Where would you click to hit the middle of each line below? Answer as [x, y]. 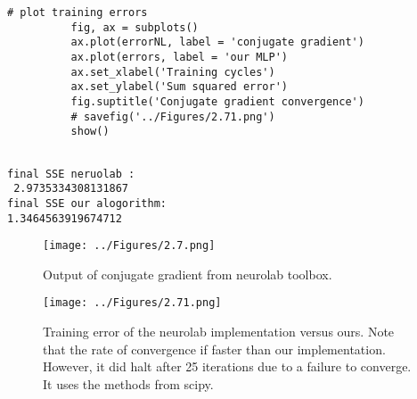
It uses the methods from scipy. [128, 383]
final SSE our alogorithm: [87, 203]
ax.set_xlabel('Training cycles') [173, 72]
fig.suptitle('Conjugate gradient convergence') [217, 101]
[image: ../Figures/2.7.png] [129, 246]
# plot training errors [78, 12]
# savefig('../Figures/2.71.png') [173, 116]
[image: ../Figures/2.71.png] [132, 303]
